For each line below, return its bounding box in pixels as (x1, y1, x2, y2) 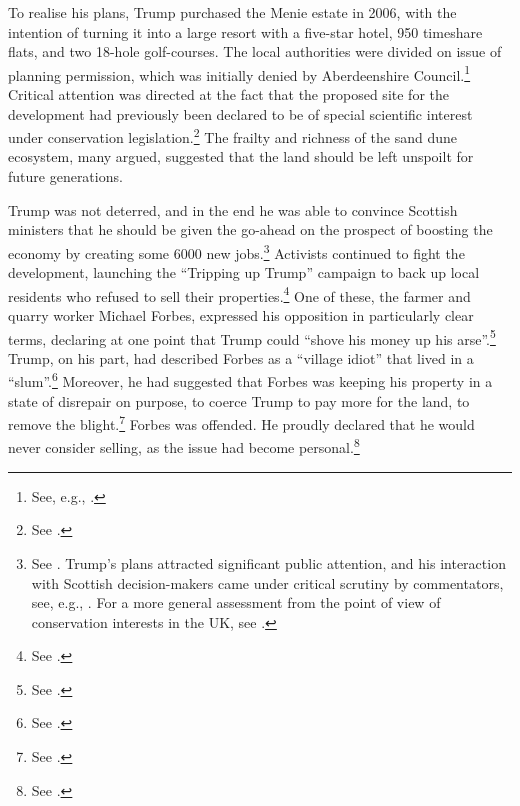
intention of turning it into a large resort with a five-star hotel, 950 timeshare (8, 21, 483, 42)
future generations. (8, 166, 123, 187)
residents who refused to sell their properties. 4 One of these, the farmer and (8, 282, 471, 306)
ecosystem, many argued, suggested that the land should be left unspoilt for (8, 146, 474, 167)
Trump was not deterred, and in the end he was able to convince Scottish (8, 199, 458, 220)
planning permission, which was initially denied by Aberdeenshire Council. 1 (8, 61, 471, 85)
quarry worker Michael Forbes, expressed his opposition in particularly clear (8, 304, 474, 325)
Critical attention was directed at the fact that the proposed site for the (8, 84, 449, 105)
